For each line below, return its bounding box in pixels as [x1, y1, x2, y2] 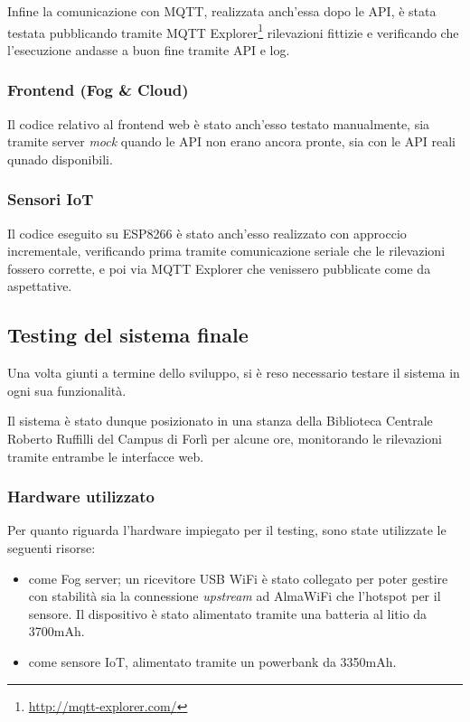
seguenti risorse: [7, 539, 96, 558]
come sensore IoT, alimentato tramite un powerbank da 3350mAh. [28, 652, 397, 670]
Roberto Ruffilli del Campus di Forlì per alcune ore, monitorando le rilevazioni [7, 429, 442, 448]
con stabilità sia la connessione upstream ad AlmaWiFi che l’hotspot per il [28, 586, 441, 605]
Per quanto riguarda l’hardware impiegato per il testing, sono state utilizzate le [7, 520, 446, 539]
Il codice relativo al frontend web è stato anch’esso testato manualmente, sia [7, 114, 430, 133]
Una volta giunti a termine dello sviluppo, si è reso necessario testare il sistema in [7, 363, 460, 382]
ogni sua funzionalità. [7, 380, 127, 399]
